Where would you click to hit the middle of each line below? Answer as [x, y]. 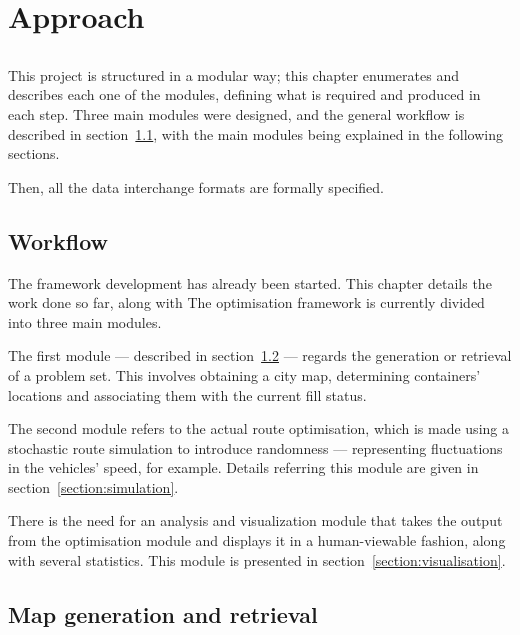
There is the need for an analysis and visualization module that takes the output [255, 520]
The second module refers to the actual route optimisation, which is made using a [258, 428]
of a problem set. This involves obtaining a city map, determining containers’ [244, 374]
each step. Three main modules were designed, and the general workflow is [236, 113]
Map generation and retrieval [163, 613]
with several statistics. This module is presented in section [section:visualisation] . [257, 559]
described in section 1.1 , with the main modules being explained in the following [255, 133]
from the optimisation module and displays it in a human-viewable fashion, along [257, 540]
